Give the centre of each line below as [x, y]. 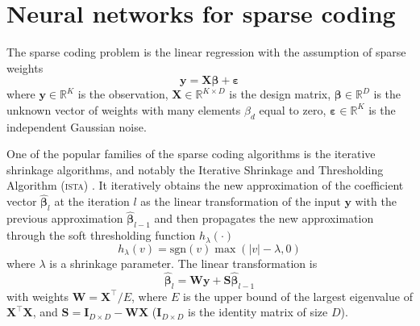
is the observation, [123, 94]
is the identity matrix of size [258, 312]
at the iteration [92, 201]
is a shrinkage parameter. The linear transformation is [183, 263]
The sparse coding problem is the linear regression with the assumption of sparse [206, 52]
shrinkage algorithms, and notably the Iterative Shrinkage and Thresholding [195, 169]
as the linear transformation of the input [241, 201]
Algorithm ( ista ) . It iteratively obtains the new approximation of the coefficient [205, 185]
